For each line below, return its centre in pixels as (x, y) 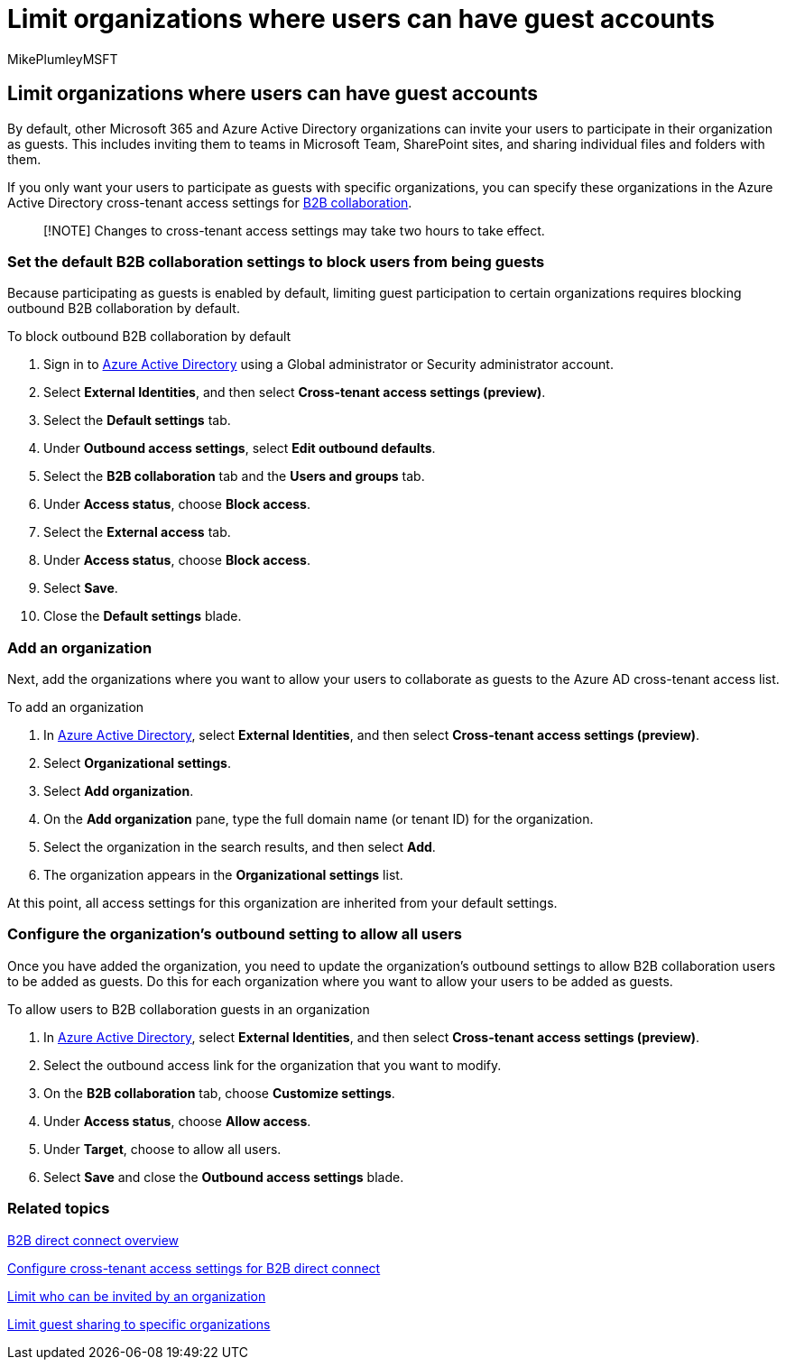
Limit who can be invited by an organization (137, 1296)
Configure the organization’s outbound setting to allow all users (235, 934)
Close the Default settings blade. (143, 616)
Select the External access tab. (137, 532)
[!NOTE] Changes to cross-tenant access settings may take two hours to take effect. (294, 230)
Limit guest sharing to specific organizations (139, 1324)
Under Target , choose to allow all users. (162, 1149)
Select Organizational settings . (137, 763)
